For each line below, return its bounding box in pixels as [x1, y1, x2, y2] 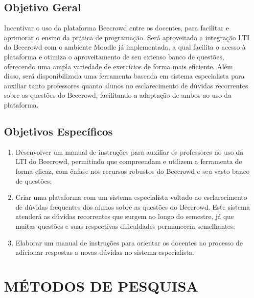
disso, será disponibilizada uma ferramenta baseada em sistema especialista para [4, 71, 245, 81]
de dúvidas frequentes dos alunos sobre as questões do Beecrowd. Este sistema [15, 201, 250, 212]
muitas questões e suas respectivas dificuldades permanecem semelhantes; [15, 220, 235, 231]
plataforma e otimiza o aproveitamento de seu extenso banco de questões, [4, 51, 224, 61]
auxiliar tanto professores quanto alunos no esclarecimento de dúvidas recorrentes [4, 80, 248, 90]
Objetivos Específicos [4, 123, 113, 138]
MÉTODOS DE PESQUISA [4, 275, 198, 296]
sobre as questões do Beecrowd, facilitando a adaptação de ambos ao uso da [4, 90, 231, 100]
